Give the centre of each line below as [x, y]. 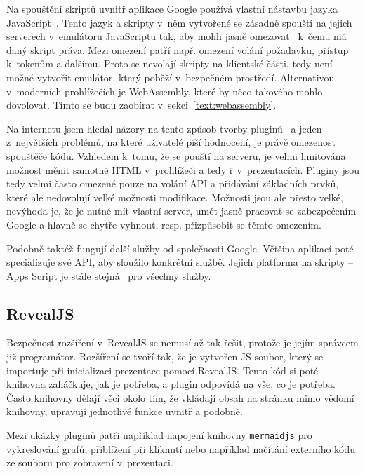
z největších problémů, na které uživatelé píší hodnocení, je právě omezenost [171, 142]
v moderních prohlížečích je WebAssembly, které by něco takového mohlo [165, 91]
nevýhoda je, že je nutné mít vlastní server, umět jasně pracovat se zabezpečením [181, 211]
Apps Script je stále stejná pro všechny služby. [109, 275]
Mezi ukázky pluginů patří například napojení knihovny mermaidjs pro [159, 435]
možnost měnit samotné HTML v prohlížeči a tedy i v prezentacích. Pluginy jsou [183, 169]
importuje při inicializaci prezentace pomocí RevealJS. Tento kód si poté [162, 370]
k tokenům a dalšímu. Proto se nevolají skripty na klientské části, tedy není [170, 63]
